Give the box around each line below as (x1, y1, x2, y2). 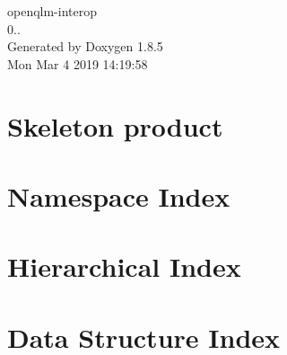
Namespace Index (7, 177, 230, 214)
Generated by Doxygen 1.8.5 (7, 37, 163, 56)
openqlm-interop (7, 2, 98, 20)
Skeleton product (7, 107, 223, 144)
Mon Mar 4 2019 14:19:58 (7, 54, 148, 73)
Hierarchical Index (7, 248, 241, 285)
